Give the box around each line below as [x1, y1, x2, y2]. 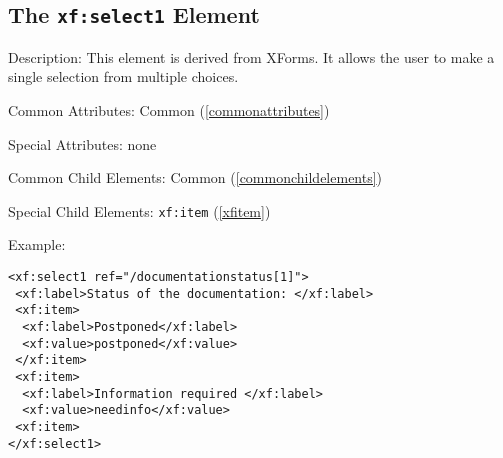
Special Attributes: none [8, 133, 157, 154]
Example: [8, 234, 66, 255]
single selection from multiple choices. [8, 66, 239, 87]
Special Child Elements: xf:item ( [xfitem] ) [8, 200, 271, 221]
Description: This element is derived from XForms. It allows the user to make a [8, 46, 495, 67]
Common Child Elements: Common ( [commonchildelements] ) [8, 167, 383, 188]
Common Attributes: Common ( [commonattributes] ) [8, 99, 330, 120]
